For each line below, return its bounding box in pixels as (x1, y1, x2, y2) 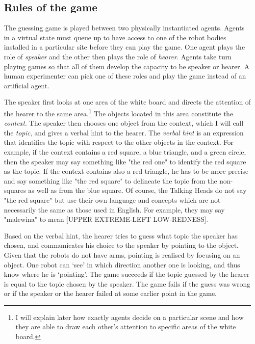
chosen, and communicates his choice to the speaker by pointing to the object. (4, 240, 239, 250)
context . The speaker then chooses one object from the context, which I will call (4, 118, 244, 128)
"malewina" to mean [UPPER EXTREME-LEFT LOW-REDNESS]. (4, 214, 208, 224)
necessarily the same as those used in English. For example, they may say (4, 204, 225, 214)
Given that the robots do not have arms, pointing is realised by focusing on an (4, 249, 240, 260)
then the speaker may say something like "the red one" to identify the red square (4, 156, 246, 166)
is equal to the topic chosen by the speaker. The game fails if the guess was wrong (4, 278, 251, 289)
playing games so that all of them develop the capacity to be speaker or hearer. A (4, 61, 250, 71)
